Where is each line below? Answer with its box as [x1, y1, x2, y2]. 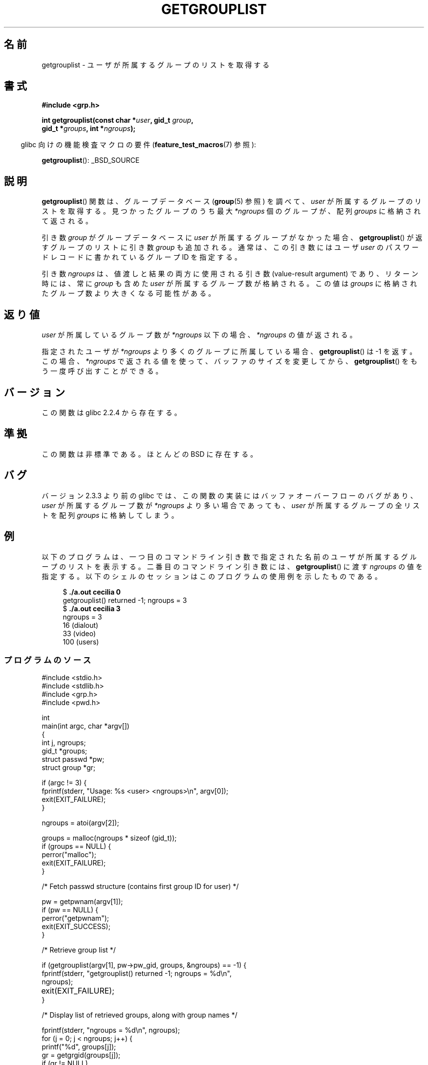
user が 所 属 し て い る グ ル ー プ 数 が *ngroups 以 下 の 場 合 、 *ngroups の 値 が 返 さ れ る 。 [42, 331, 357, 339]
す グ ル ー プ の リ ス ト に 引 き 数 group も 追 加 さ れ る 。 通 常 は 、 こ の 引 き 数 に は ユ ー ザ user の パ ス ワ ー [42, 243, 419, 252]
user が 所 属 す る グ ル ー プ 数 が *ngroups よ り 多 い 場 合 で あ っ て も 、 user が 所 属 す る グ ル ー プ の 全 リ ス [42, 501, 420, 510]
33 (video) [63, 629, 96, 638]
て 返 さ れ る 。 [42, 217, 93, 225]
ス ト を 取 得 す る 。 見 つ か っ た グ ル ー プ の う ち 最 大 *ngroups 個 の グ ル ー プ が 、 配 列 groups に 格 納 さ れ [42, 207, 421, 216]
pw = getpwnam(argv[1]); [42, 897, 123, 906]
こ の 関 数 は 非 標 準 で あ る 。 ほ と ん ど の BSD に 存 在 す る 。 [42, 449, 257, 458]
